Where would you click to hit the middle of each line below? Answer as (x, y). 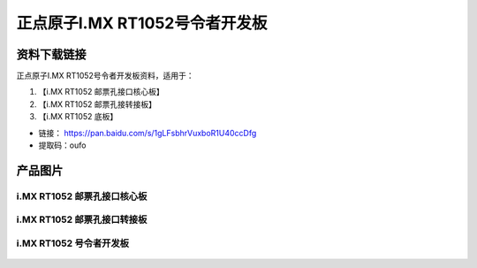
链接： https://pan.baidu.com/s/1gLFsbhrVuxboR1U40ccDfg (148, 133)
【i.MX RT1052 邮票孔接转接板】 (97, 104)
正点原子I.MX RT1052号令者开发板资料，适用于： (105, 76)
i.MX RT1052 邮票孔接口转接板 (82, 219)
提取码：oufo (62, 145)
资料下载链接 (51, 54)
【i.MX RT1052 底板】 (78, 117)
